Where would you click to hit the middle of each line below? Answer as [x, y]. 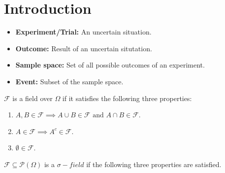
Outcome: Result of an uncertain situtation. [84, 48]
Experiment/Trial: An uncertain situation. [83, 32]
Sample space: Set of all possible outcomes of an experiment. [110, 65]
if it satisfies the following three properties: [127, 98]
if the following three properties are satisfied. [154, 164]
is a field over [32, 98]
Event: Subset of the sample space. [69, 81]
